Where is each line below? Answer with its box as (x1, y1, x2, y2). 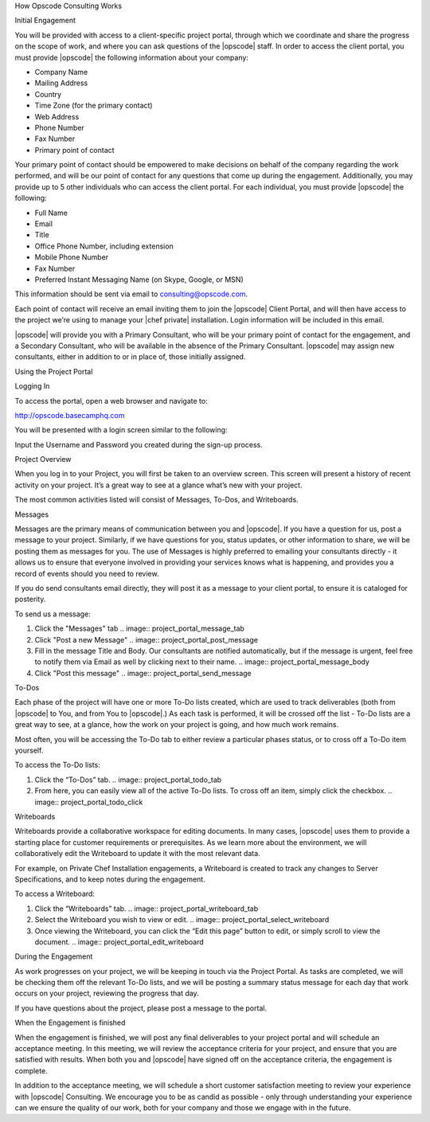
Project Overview (14, 455, 72, 464)
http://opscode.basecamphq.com (14, 410, 125, 420)
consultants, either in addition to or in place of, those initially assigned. (14, 352, 246, 362)
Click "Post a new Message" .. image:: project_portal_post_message (34, 635, 259, 644)
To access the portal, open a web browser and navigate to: (14, 396, 208, 405)
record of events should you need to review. (14, 569, 159, 578)
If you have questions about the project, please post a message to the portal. (14, 1003, 267, 1013)
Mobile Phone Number (34, 252, 109, 262)
